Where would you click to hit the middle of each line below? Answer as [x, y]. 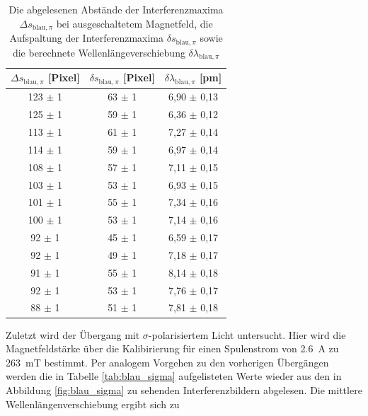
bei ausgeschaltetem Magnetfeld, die [134, 23]
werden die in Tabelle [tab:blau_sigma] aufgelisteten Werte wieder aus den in [174, 376]
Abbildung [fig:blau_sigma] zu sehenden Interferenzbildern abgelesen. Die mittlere [184, 389]
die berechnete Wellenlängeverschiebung [99, 52]
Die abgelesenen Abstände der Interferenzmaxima [116, 9]
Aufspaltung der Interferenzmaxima [87, 38]
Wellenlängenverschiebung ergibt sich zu [93, 404]
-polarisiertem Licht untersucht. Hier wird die [247, 334]
